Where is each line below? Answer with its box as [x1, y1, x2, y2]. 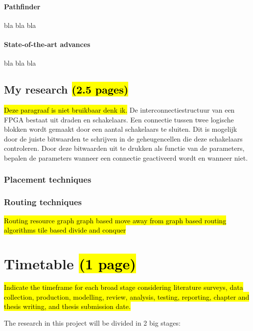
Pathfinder [4, 1, 41, 11]
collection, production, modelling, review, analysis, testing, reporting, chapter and [4, 291, 250, 302]
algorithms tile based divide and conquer [4, 225, 126, 235]
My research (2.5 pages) [4, 82, 129, 97]
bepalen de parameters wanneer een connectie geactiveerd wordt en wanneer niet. [4, 152, 248, 163]
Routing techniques [4, 196, 82, 208]
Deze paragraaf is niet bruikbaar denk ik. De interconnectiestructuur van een [4, 104, 235, 115]
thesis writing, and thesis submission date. [4, 301, 131, 311]
